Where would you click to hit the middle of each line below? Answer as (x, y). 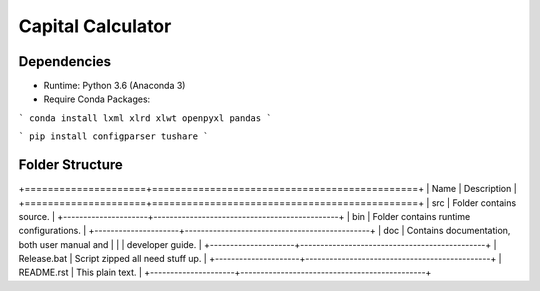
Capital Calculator (95, 26)
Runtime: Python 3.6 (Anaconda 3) (114, 86)
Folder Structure (71, 165)
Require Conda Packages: (97, 99)
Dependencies (65, 61)
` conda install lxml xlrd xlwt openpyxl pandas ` (145, 118)
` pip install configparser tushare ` (113, 136)
